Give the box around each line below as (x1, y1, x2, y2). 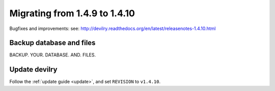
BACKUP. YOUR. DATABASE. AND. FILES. (9, 52, 96, 58)
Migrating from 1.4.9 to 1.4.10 (9, 8, 135, 19)
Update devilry (9, 65, 58, 74)
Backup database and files (9, 39, 96, 47)
